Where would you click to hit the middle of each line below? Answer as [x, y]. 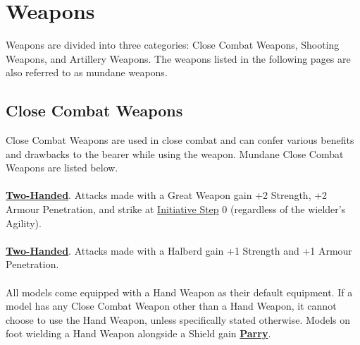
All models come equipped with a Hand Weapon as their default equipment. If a [179, 292]
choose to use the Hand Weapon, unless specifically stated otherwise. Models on [178, 319]
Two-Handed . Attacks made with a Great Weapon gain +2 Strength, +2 [167, 195]
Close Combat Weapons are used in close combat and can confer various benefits [180, 140]
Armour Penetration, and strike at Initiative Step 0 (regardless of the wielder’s [176, 209]
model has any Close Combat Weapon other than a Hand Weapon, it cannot [171, 306]
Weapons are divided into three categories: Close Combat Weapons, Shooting [173, 45]
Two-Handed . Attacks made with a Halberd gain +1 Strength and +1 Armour [179, 250]
